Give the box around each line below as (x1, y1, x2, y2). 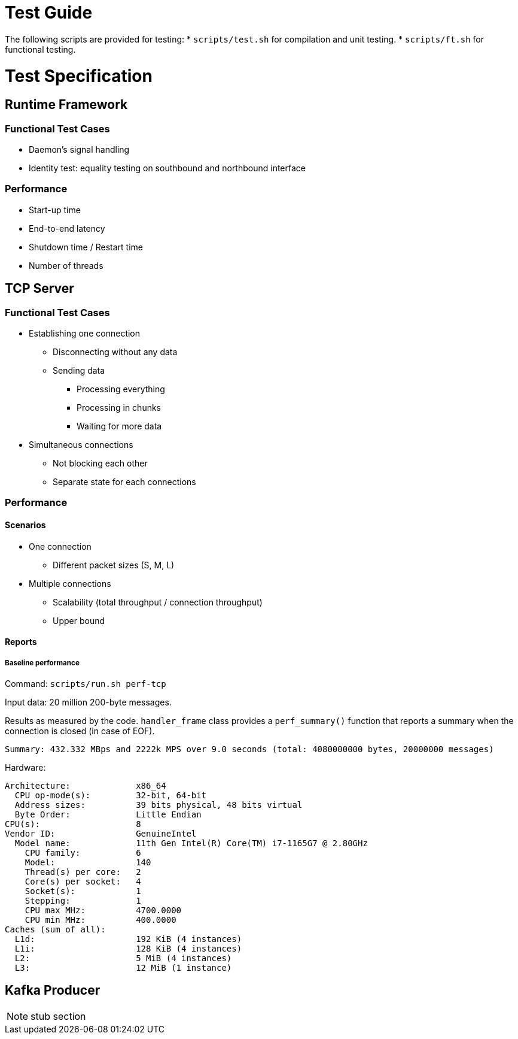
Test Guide (5, 2, 93, 23)
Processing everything (77, 384, 165, 395)
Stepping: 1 (25, 896, 141, 905)
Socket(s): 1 (25, 886, 141, 896)
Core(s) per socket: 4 (25, 877, 141, 886)
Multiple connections (29, 578, 111, 589)
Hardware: (5, 762, 46, 773)
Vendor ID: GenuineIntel (5, 829, 197, 838)
